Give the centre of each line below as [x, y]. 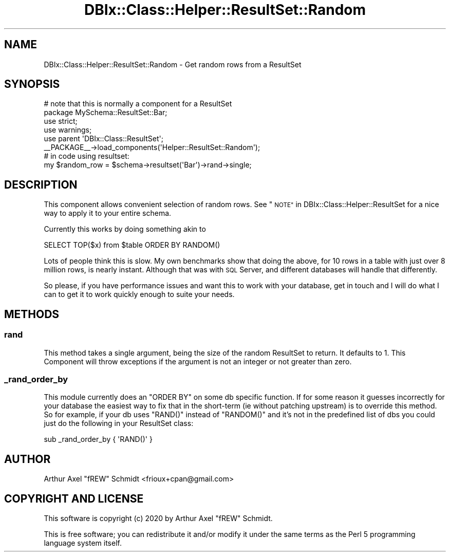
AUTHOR [27, 459]
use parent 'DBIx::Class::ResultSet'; [104, 139]
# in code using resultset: [87, 156]
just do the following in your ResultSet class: [119, 423]
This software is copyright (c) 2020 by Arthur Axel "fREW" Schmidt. [158, 518]
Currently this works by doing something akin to [125, 229]
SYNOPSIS [32, 84]
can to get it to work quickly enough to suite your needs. [139, 294]
